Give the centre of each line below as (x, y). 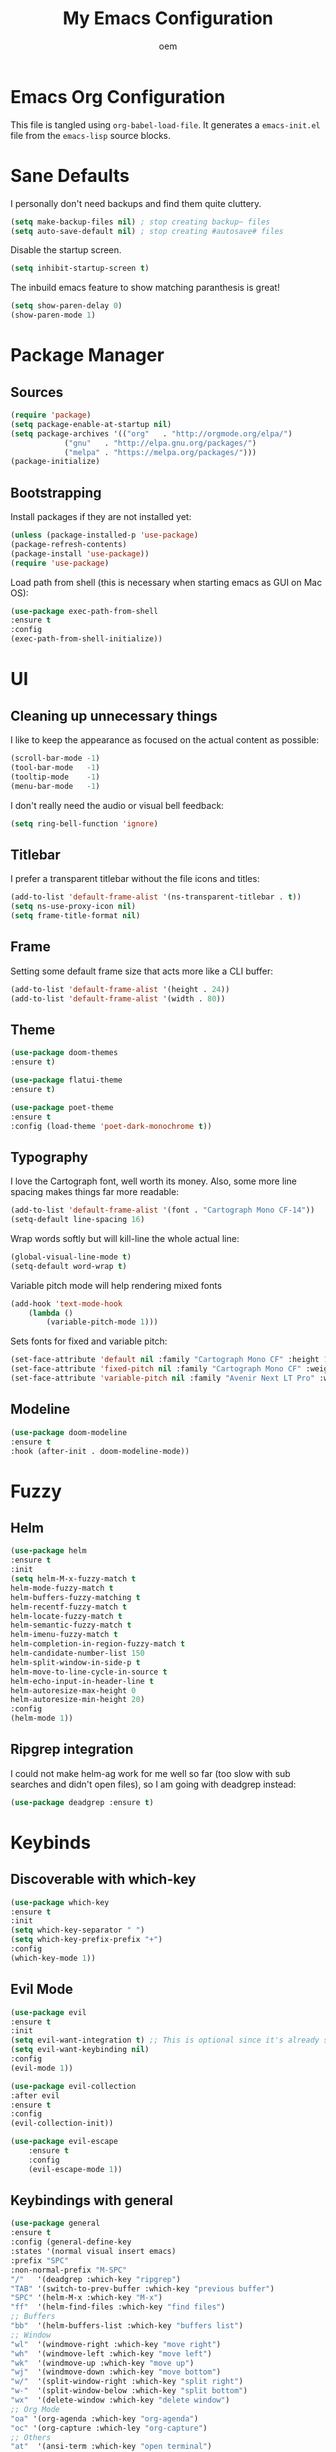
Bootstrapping (56, 492)
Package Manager (87, 355)
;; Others (31, 2437)
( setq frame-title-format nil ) (75, 916)
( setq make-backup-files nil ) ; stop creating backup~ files (140, 222)
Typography (49, 1157)
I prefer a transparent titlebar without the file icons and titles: (135, 879)
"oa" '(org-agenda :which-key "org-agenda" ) (104, 2418)
